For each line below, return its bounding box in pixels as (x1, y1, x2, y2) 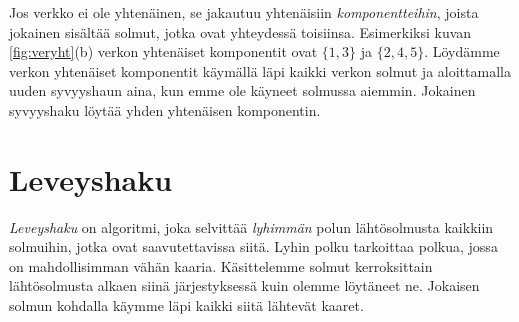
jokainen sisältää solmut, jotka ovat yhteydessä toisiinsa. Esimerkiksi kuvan (9, 21, 472, 42)
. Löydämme (424, 41, 500, 62)
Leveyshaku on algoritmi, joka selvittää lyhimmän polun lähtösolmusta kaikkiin (9, 216, 494, 237)
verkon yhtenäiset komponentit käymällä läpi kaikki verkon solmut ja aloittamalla (9, 60, 511, 81)
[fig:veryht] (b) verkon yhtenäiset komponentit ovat (9, 41, 318, 62)
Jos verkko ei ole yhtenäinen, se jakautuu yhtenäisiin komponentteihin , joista (9, 2, 479, 22)
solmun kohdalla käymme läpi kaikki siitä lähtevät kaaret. (9, 295, 364, 316)
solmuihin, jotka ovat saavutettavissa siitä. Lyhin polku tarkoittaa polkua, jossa (9, 236, 498, 257)
